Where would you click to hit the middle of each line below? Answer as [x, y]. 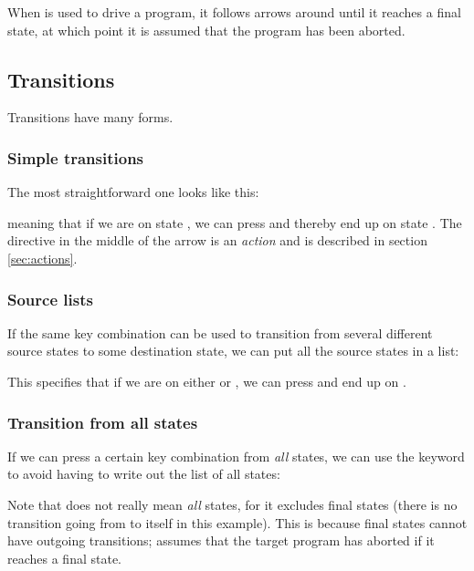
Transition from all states [103, 422]
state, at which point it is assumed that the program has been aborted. [206, 30]
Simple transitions [76, 157]
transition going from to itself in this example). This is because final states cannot [237, 522]
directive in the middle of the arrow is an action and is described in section [217, 240]
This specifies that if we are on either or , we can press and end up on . [207, 381]
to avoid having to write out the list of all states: [144, 474]
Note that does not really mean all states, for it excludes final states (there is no [232, 504]
